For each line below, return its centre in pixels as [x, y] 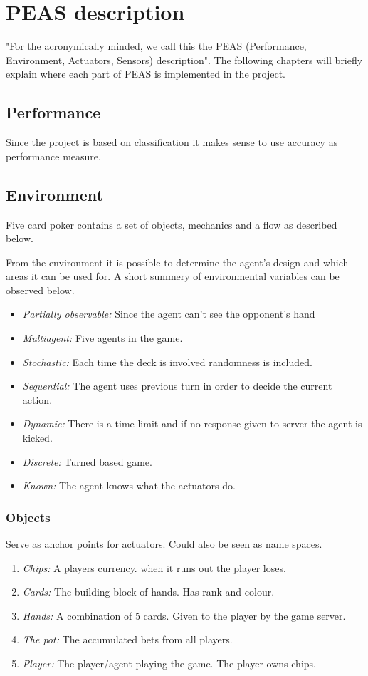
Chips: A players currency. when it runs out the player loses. [154, 567]
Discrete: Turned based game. [87, 461]
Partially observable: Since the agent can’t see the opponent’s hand [169, 314]
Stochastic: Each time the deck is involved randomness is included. [167, 362]
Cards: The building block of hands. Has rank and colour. [148, 592]
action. [37, 399]
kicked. [37, 438]
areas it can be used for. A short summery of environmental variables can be [173, 276]
